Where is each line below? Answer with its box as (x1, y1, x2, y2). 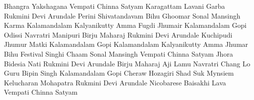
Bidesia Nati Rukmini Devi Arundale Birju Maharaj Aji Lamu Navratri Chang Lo (4, 58, 251, 68)
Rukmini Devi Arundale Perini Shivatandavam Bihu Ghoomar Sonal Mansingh (4, 10, 240, 20)
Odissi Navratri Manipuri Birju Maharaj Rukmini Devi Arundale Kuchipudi (4, 29, 232, 40)
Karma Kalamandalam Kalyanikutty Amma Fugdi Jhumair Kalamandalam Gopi (4, 20, 247, 30)
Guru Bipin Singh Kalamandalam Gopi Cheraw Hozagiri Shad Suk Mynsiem (4, 68, 234, 78)
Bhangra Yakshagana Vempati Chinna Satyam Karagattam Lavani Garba (4, 1, 225, 11)
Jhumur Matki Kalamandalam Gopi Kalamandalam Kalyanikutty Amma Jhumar (4, 39, 248, 49)
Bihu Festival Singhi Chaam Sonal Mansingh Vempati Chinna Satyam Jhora (4, 48, 233, 59)
